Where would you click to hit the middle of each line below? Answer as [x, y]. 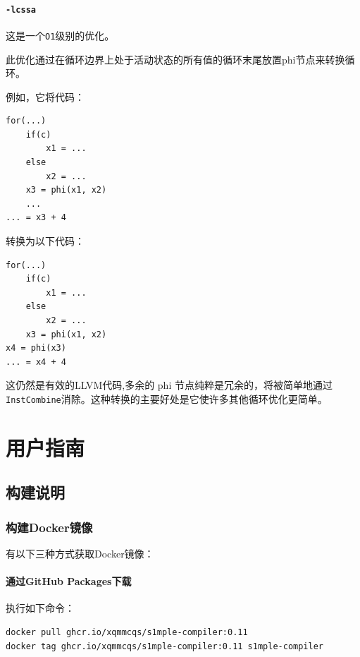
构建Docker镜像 [49, 527]
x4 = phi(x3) [36, 348]
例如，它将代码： [45, 96]
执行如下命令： [40, 608]
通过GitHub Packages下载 [69, 581]
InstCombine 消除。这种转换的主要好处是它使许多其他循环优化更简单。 [167, 398]
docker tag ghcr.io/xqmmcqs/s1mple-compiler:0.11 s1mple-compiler [165, 646]
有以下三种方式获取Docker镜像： [80, 554]
